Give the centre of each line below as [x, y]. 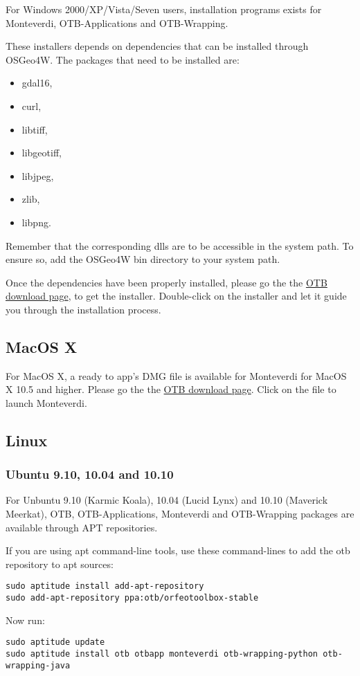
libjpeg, [38, 175]
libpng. [36, 222]
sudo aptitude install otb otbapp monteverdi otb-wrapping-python [162, 654]
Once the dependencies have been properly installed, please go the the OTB [166, 282]
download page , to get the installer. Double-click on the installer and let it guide [176, 296]
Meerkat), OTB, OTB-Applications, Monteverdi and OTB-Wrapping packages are [180, 514]
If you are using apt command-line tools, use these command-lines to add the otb [178, 550]
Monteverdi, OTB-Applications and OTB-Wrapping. [117, 22]
